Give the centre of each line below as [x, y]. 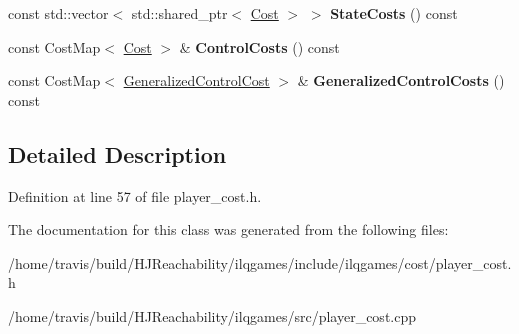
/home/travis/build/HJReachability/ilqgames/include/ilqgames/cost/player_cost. [260, 262]
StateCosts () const [394, 13]
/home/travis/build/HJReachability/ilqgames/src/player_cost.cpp [212, 315]
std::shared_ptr [179, 13]
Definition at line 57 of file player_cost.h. [135, 195]
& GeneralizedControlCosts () [401, 80]
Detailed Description [117, 153]
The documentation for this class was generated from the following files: [228, 229]
